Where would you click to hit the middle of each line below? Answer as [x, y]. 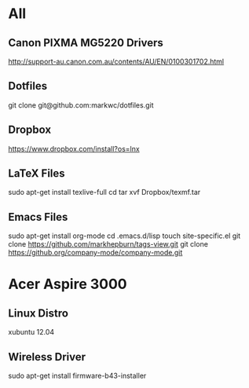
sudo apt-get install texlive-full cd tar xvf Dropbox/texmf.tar [104, 192]
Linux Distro [38, 313]
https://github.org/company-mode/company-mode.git [95, 253]
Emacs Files [38, 217]
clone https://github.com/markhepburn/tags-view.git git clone [108, 244]
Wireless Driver [47, 357]
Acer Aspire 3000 [68, 284]
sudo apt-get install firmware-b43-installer [77, 376]
